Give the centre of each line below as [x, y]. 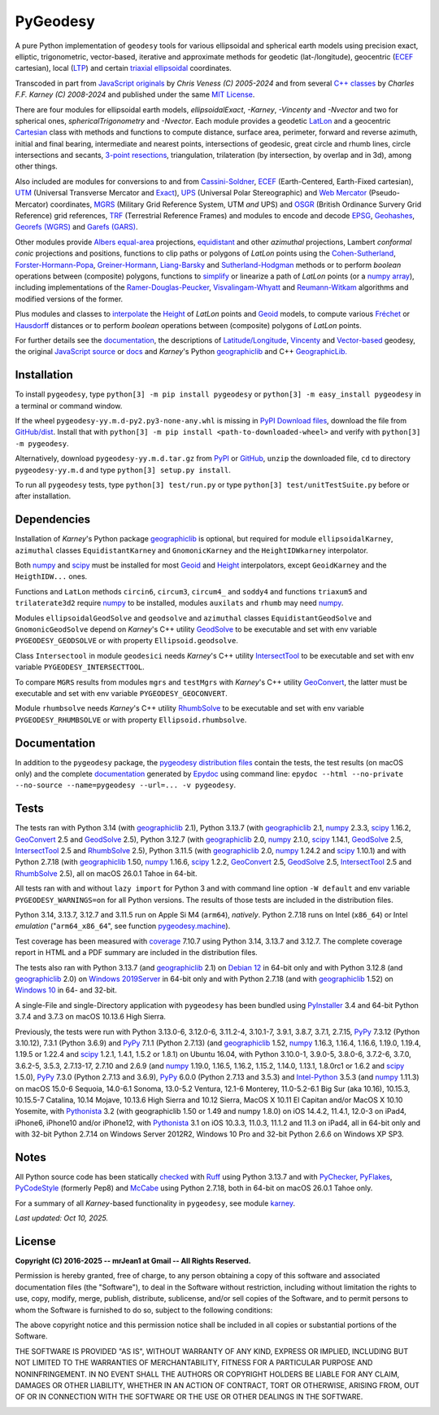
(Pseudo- [384, 193]
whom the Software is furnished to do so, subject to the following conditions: [144, 1310]
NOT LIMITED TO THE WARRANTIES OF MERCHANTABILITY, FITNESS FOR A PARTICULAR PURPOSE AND [194, 1363]
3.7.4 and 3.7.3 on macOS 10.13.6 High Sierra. [91, 1017]
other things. [37, 166]
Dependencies [53, 520]
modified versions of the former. [69, 299]
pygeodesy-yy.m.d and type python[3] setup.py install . [123, 470]
